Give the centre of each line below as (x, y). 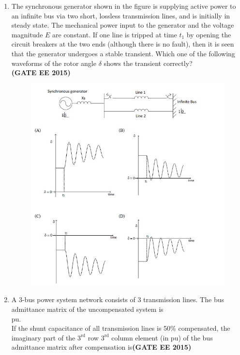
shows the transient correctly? (148, 63)
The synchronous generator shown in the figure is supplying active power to (124, 6)
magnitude (27, 34)
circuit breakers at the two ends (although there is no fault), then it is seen (123, 44)
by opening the (209, 34)
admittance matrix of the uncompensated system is (87, 309)
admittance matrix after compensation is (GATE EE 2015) (101, 347)
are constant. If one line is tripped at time (115, 34)
